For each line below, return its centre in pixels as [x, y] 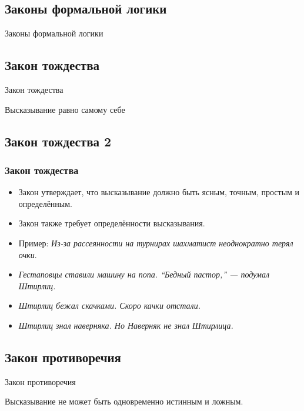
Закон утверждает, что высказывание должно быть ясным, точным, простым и [159, 192]
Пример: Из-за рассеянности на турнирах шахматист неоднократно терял [156, 243]
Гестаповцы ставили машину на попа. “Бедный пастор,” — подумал [144, 274]
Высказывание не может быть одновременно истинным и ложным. [124, 401]
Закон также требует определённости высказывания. [112, 223]
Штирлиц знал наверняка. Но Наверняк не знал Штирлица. [126, 325]
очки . [28, 254]
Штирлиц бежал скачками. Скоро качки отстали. [109, 305]
